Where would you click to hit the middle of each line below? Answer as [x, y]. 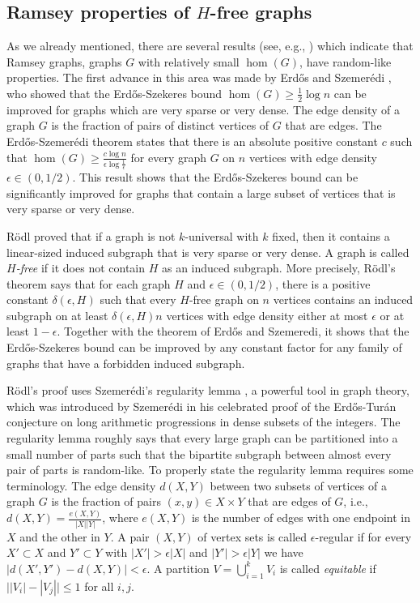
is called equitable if [328, 568]
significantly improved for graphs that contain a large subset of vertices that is [201, 192]
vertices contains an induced [343, 299]
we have [284, 552]
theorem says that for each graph [89, 283]
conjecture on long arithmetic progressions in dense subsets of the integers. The [204, 422]
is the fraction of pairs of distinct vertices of [160, 125]
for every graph [169, 157]
